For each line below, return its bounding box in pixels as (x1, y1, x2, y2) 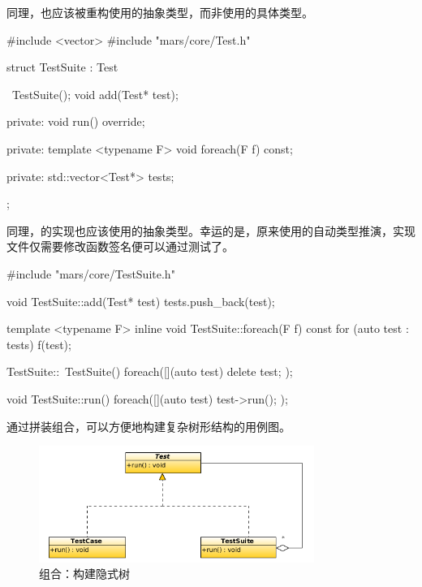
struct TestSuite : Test (6, 58, 118, 76)
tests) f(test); (6, 335, 71, 352)
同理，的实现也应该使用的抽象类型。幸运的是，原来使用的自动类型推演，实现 (6, 222, 416, 239)
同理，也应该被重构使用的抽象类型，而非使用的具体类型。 (6, 4, 313, 20)
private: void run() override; (6, 113, 145, 130)
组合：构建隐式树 (39, 565, 130, 582)
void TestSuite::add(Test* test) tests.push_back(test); (6, 292, 275, 309)
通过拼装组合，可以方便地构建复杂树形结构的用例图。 (6, 417, 291, 434)
